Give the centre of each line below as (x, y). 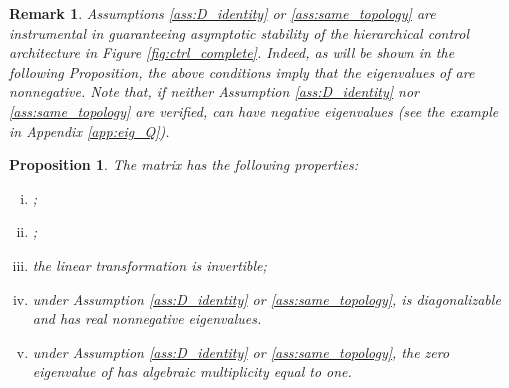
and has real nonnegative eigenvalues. (147, 318)
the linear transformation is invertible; (149, 264)
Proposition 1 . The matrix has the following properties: (184, 164)
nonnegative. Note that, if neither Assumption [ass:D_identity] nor (214, 91)
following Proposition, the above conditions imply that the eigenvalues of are (242, 71)
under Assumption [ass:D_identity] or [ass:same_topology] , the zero (241, 351)
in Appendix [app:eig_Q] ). (89, 130)
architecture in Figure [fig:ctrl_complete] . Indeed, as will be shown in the (232, 52)
